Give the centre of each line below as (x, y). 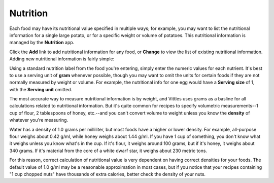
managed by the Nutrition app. (42, 43)
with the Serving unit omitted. (41, 89)
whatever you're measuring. (39, 120)
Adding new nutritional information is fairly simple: (62, 59)
